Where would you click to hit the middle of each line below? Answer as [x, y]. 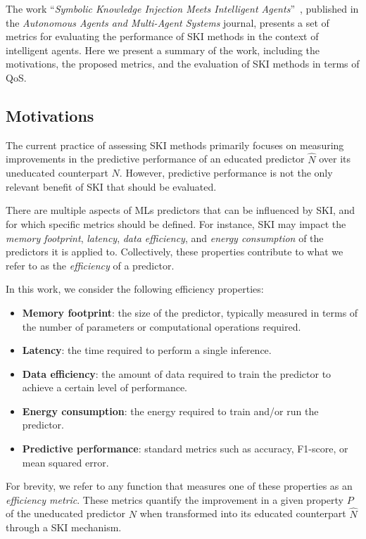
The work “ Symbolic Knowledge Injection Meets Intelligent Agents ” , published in [182, 8]
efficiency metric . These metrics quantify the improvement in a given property [175, 499]
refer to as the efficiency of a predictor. [90, 265]
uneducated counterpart [57, 173]
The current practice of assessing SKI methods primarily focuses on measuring [175, 145]
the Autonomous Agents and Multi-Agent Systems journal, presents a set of [168, 22]
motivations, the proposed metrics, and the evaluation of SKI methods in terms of [183, 64]
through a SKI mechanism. [64, 527]
